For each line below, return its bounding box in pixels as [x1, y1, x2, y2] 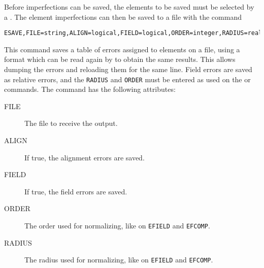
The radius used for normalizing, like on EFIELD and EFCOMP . [24, 254, 213, 265]
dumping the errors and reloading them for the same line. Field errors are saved [4, 64, 252, 75]
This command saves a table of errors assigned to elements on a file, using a [4, 44, 240, 54]
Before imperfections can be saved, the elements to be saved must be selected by [4, 2, 254, 12]
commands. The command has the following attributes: [4, 84, 176, 94]
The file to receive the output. [24, 118, 118, 128]
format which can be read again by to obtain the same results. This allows [4, 54, 236, 64]
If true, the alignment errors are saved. [24, 152, 145, 162]
